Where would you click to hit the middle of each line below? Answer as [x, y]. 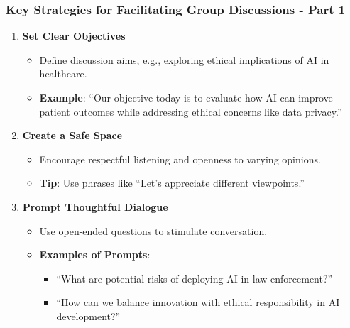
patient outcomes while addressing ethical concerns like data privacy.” [191, 111]
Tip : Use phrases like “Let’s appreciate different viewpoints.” [172, 183]
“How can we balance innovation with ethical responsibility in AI [198, 302]
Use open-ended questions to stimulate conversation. [153, 230]
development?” [88, 316]
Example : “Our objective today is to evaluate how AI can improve [186, 97]
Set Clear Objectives [74, 36]
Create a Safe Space [72, 135]
